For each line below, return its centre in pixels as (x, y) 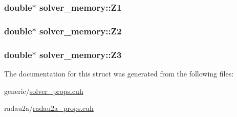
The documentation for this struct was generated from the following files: (119, 73)
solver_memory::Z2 (81, 31)
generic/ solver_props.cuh (44, 91)
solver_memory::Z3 (81, 54)
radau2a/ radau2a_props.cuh (49, 108)
